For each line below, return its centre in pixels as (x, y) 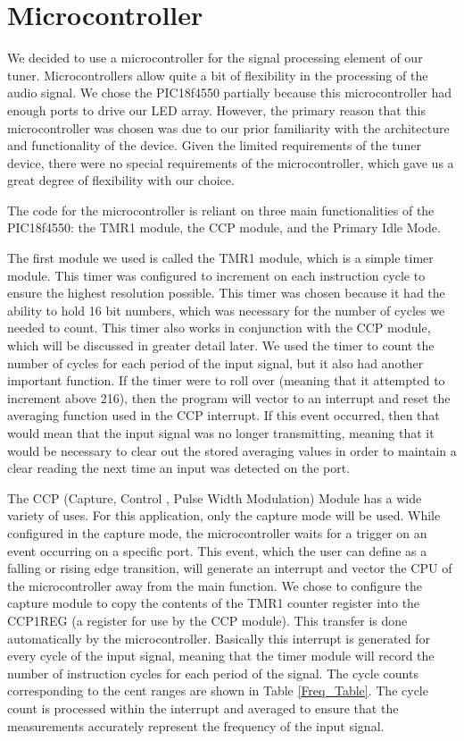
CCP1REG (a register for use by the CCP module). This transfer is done (207, 620)
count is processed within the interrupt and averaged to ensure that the (203, 707)
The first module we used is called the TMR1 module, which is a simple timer (220, 258)
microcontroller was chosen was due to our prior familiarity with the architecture (228, 127)
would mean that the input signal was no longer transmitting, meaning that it (221, 433)
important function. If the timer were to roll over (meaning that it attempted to (226, 380)
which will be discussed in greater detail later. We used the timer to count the (221, 345)
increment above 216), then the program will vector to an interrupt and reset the (229, 397)
